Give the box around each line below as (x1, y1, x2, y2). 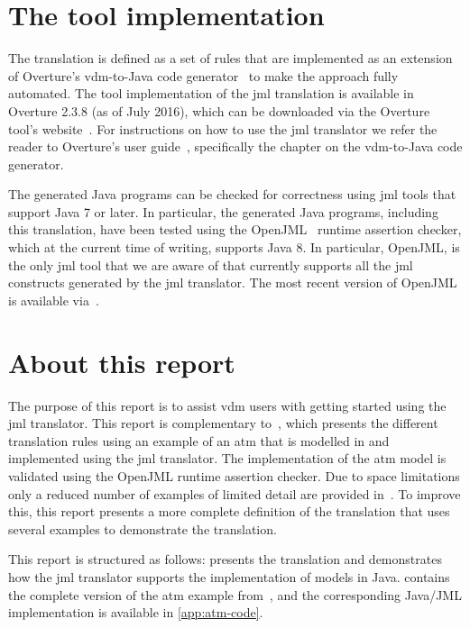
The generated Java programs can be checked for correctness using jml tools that (8, 185, 456, 204)
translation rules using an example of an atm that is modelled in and (8, 431, 390, 450)
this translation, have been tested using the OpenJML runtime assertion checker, (8, 220, 462, 239)
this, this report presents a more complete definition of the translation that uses (8, 502, 450, 521)
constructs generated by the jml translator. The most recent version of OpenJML (8, 273, 457, 292)
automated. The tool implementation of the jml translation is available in (8, 84, 414, 103)
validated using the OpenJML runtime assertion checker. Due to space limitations (8, 466, 460, 485)
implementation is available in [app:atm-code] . (8, 603, 263, 622)
